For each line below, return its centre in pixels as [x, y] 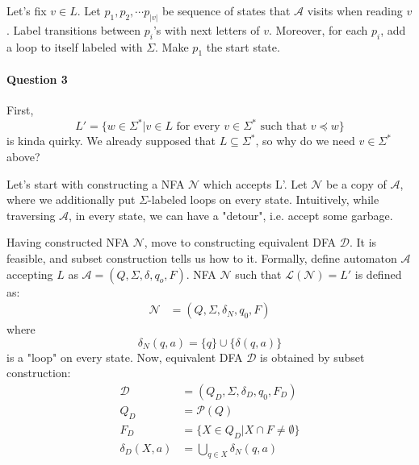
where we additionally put [71, 199]
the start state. [243, 46]
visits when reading [355, 10]
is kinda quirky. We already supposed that [111, 141]
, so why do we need [305, 141]
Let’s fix [27, 10]
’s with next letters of [206, 29]
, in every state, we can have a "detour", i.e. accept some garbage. [231, 215]
